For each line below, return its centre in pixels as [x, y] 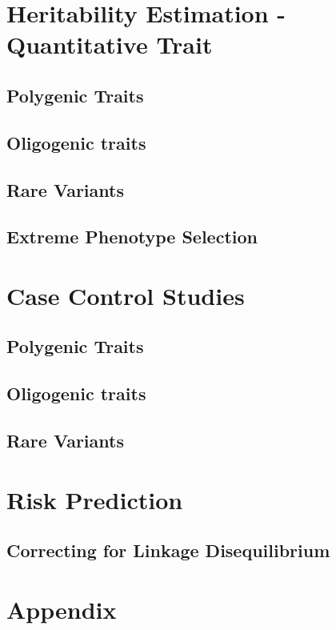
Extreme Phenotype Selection [132, 237]
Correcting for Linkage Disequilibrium [168, 550]
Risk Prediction [95, 499]
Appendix [62, 609]
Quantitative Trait [110, 44]
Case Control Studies [126, 295]
